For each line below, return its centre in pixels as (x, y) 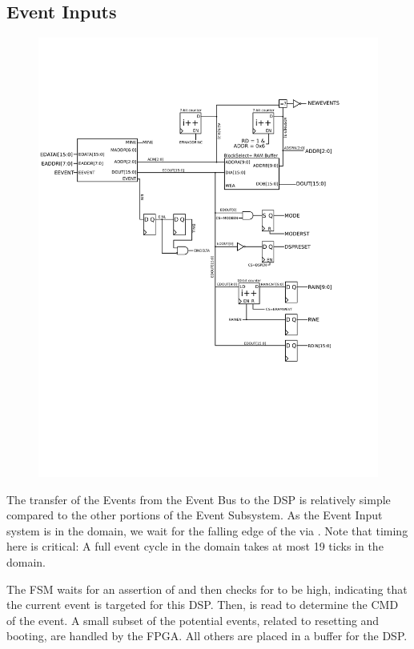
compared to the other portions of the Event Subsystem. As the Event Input (195, 515)
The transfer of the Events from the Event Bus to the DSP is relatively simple (199, 499)
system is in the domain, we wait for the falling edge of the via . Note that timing (207, 530)
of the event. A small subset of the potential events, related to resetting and (193, 620)
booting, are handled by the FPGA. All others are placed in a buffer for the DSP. (207, 636)
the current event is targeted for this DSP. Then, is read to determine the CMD (203, 605)
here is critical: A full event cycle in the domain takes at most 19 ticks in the (195, 546)
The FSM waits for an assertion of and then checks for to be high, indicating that (207, 589)
